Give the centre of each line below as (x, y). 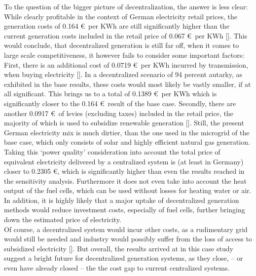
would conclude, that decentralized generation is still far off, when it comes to (122, 45)
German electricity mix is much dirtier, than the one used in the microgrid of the (127, 132)
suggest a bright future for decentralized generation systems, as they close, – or (124, 258)
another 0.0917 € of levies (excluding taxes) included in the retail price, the (119, 113)
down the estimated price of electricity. (63, 219)
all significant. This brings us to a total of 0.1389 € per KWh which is (110, 94)
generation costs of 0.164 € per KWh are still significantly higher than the (117, 26)
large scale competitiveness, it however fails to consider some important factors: (124, 55)
